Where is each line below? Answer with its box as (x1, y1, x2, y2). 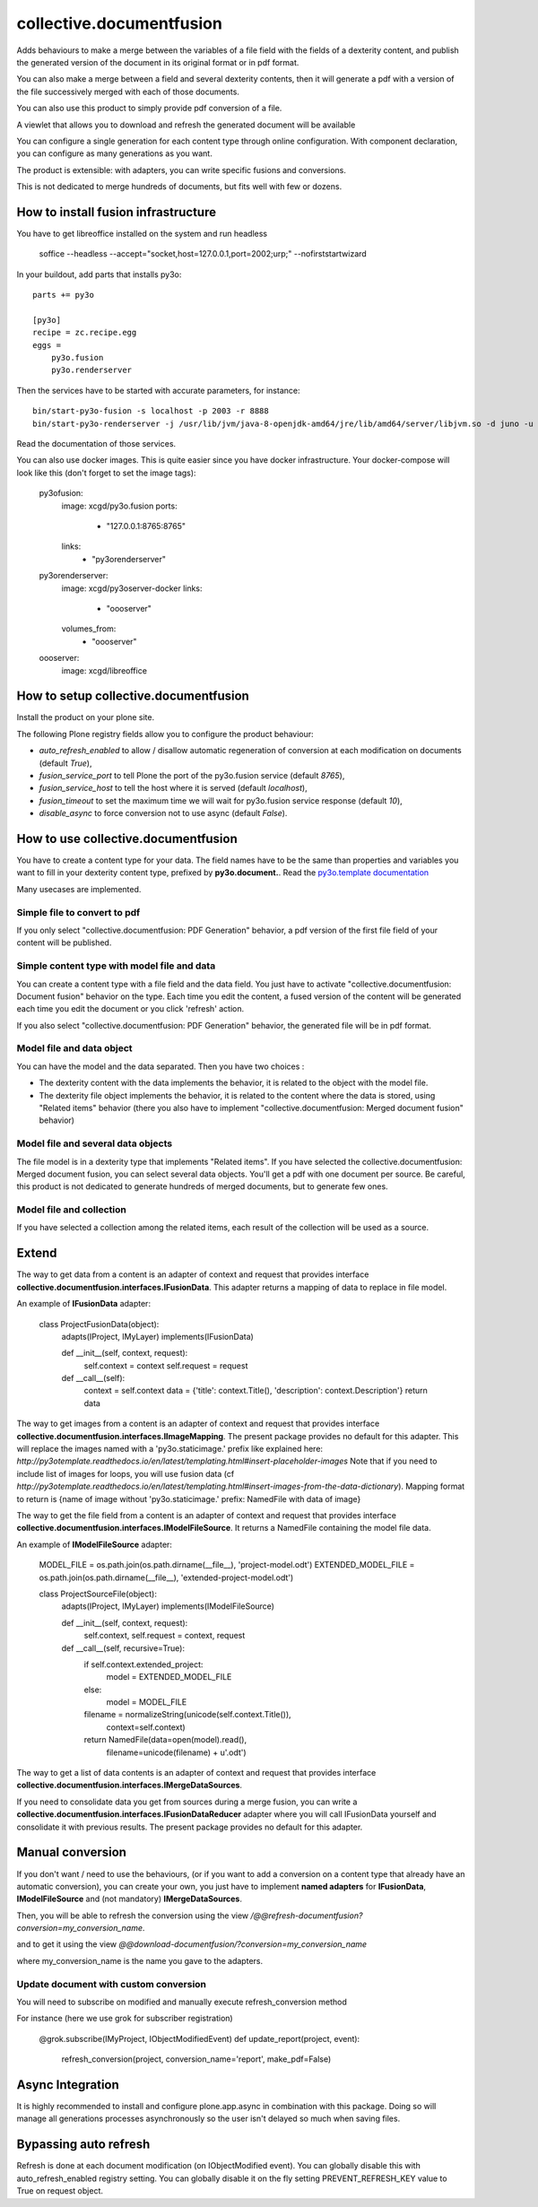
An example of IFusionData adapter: (16, 1299, 152, 1309)
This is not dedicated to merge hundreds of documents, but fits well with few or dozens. (16, 181, 343, 192)
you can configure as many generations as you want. (16, 148, 213, 159)
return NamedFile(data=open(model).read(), (83, 1734, 247, 1745)
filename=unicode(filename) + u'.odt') (106, 1747, 247, 1758)
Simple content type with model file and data (16, 960, 216, 972)
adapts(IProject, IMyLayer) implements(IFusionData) (61, 1331, 255, 1342)
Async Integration (16, 2077, 120, 2092)
